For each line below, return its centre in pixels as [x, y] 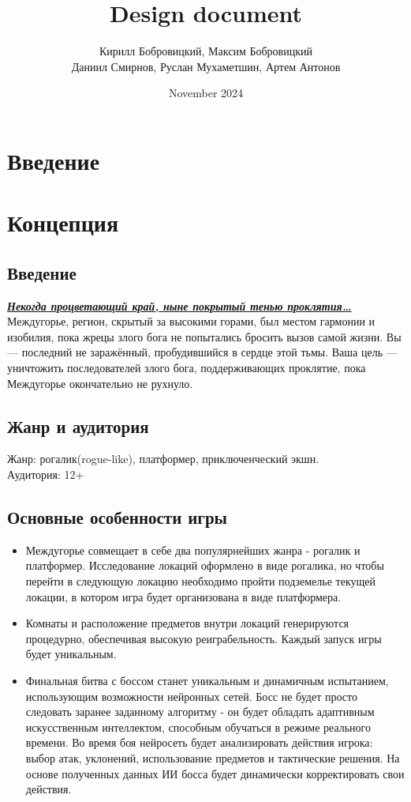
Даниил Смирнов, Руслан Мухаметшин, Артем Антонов [206, 66]
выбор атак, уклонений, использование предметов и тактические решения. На [213, 757]
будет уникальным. [71, 654]
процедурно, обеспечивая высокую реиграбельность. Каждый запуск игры [204, 638]
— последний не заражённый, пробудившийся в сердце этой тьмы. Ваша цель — [202, 352]
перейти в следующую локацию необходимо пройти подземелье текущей [200, 581]
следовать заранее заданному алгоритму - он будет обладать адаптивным [200, 712]
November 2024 [206, 93]
